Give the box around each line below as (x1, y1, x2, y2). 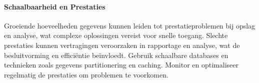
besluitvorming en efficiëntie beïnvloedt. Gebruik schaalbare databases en (4, 49, 228, 60)
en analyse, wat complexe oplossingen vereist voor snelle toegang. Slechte (4, 30, 228, 40)
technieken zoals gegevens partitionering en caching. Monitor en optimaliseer (4, 59, 238, 70)
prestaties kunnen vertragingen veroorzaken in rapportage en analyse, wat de (4, 39, 240, 50)
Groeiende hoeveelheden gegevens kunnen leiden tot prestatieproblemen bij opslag (4, 20, 255, 30)
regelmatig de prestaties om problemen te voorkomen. (4, 69, 168, 79)
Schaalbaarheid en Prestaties (4, 1, 105, 11)
